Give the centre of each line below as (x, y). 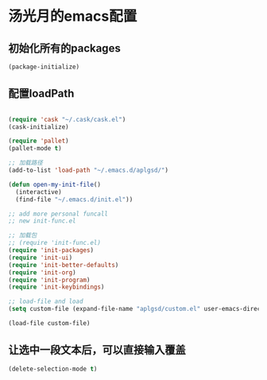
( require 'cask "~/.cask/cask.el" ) (67, 119)
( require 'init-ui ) (41, 258)
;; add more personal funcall (58, 214)
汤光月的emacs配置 (73, 16)
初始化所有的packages (64, 48)
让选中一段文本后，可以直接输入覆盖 (97, 350)
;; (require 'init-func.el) (55, 243)
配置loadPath (41, 93)
